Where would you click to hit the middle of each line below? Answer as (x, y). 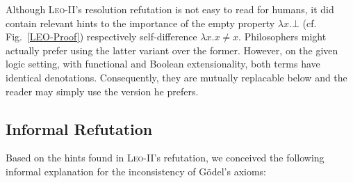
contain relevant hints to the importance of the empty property (140, 23)
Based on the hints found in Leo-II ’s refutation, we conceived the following (165, 158)
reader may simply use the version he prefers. (102, 91)
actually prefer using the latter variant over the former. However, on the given (172, 50)
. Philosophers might (282, 37)
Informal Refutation (79, 128)
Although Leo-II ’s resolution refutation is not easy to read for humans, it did (170, 9)
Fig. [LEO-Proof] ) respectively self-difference (101, 37)
